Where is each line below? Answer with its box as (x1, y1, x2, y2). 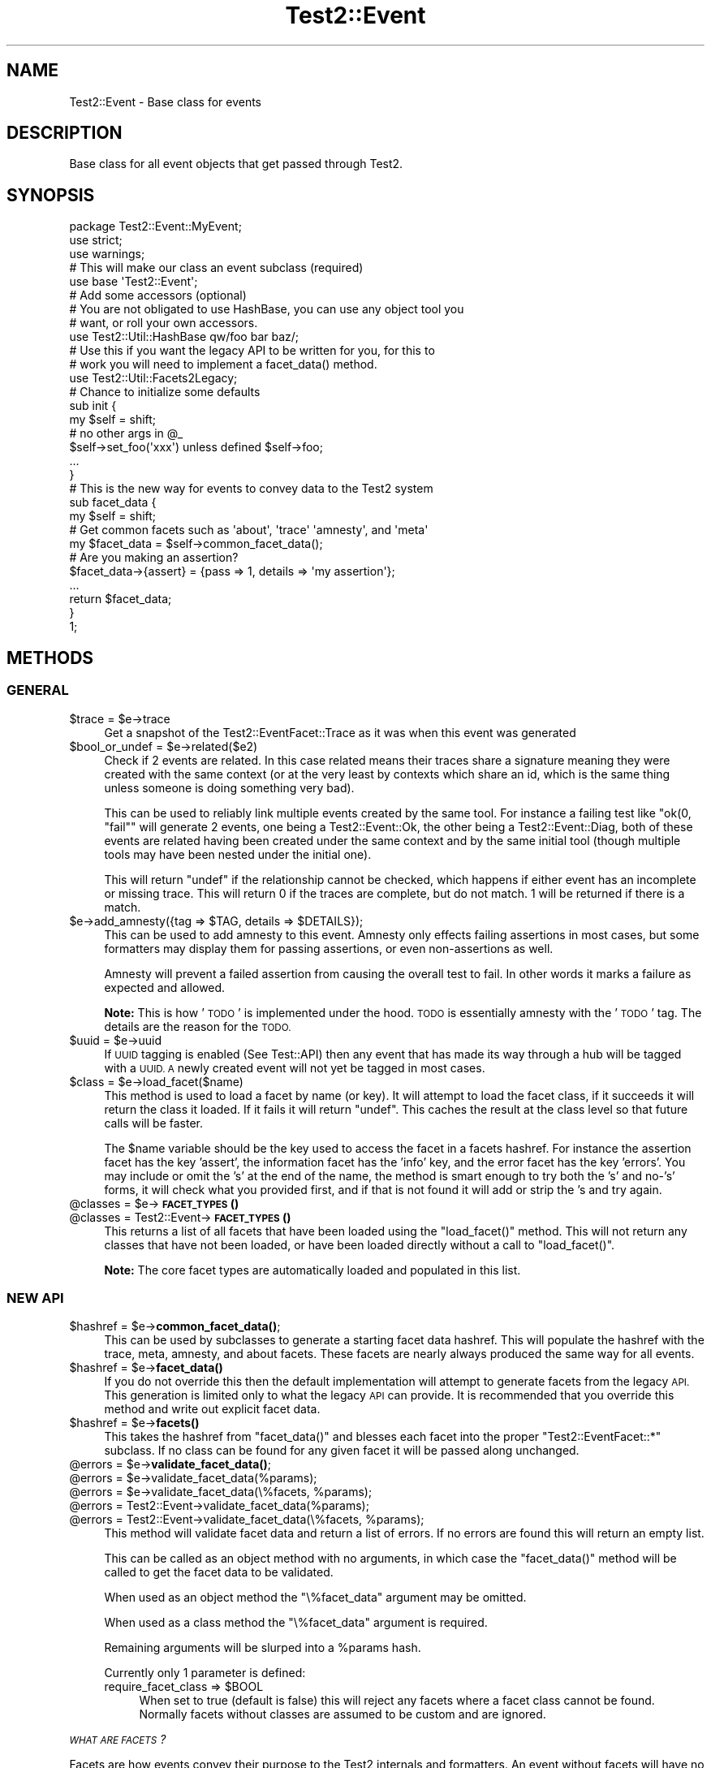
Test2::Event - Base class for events (69, 94, 262, 109)
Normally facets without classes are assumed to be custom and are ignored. (139, 1707, 546, 1722)
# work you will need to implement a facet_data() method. (69, 357, 377, 372)
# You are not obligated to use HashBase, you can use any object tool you (69, 302, 464, 317)
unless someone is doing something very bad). (104, 780, 355, 795)
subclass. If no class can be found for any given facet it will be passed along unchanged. (104, 1443, 580, 1458)
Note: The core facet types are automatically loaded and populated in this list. (104, 1262, 521, 1277)
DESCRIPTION (6, 123, 123, 144)
